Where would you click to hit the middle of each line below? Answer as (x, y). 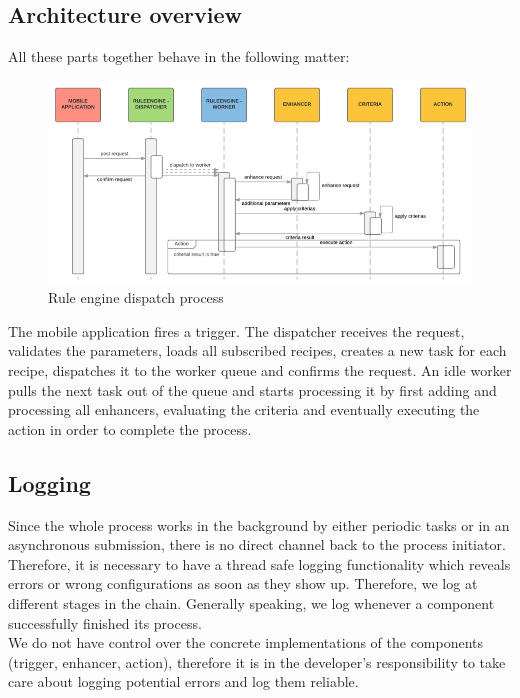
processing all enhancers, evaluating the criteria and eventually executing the (244, 409)
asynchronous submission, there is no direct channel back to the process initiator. (257, 544)
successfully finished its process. (105, 622)
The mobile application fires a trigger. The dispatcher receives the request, (236, 330)
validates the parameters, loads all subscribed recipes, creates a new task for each (257, 350)
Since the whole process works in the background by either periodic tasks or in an (259, 524)
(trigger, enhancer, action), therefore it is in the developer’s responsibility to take (257, 661)
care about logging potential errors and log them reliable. (183, 681)
